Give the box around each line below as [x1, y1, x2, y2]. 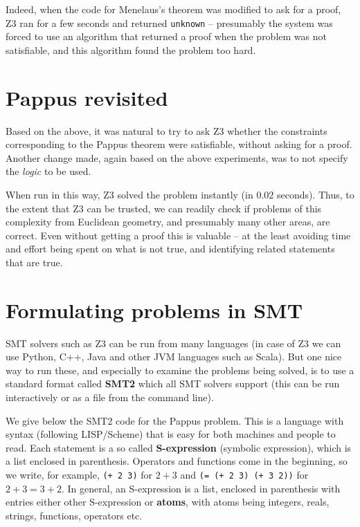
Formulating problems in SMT [6, 295, 303, 324]
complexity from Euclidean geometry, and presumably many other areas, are [6, 214, 330, 229]
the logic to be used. [6, 164, 91, 178]
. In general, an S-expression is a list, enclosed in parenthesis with [61, 481, 341, 495]
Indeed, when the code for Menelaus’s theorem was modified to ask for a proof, [6, 2, 341, 16]
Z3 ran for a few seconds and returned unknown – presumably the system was [6, 15, 333, 30]
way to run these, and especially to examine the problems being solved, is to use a [6, 362, 354, 377]
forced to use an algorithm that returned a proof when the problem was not [6, 29, 327, 44]
